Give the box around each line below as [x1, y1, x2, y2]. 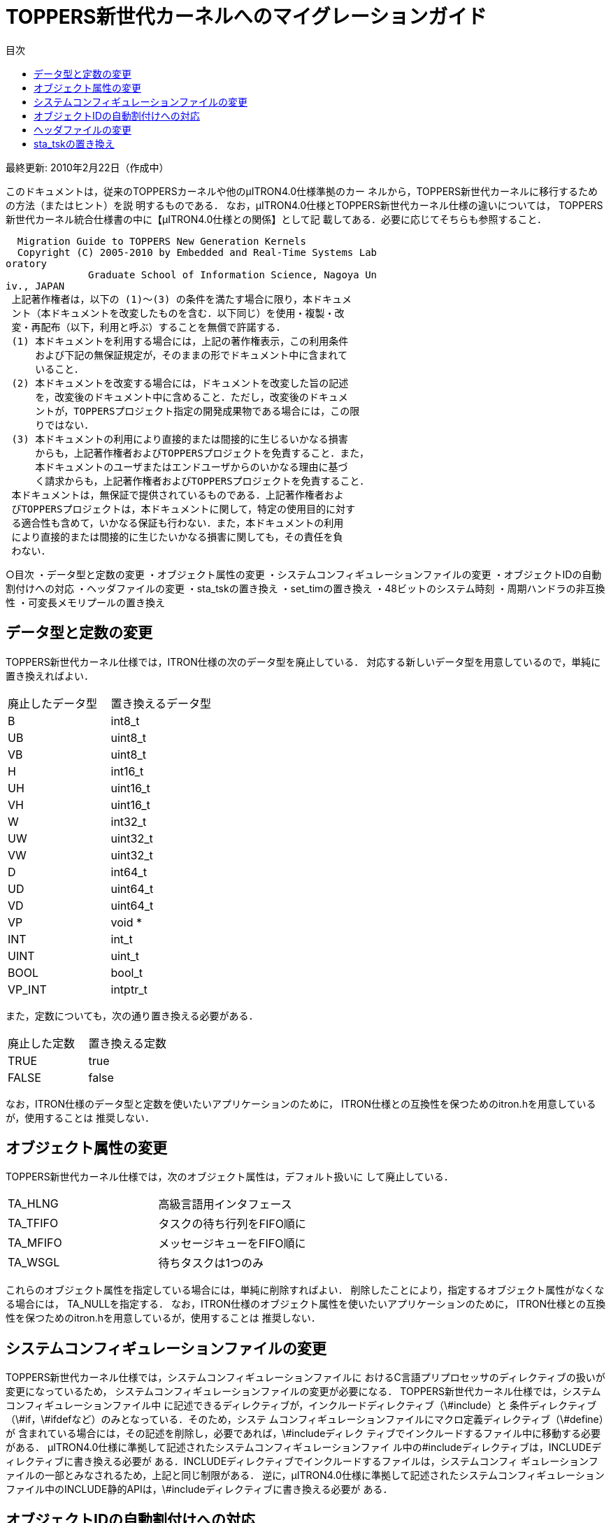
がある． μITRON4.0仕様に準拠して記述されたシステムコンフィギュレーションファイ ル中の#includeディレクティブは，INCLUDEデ [6, 1441, 602, 1454]
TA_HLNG [8, 1196, 59, 1211]
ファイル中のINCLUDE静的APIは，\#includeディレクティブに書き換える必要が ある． [6, 1483, 393, 1496]
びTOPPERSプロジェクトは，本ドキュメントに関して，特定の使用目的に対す [11, 503, 356, 515]
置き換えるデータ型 [110, 696, 212, 710]
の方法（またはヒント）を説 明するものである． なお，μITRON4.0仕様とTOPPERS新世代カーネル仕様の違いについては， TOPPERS [6, 199, 603, 211]
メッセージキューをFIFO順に [158, 1236, 306, 1251]
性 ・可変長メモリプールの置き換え [6, 596, 165, 608]
